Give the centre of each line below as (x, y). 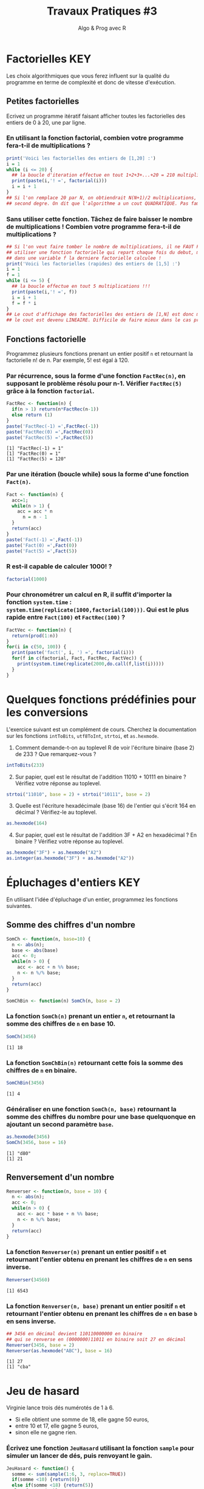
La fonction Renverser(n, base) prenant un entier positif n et (96, 1306)
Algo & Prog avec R (102, 28)
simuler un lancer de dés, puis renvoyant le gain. (80, 1456)
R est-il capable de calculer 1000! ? (59, 567)
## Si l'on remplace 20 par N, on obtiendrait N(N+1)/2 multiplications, (102, 198)
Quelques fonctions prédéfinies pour (101, 699)
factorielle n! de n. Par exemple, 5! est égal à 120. (68, 360)
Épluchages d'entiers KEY (73, 883)
